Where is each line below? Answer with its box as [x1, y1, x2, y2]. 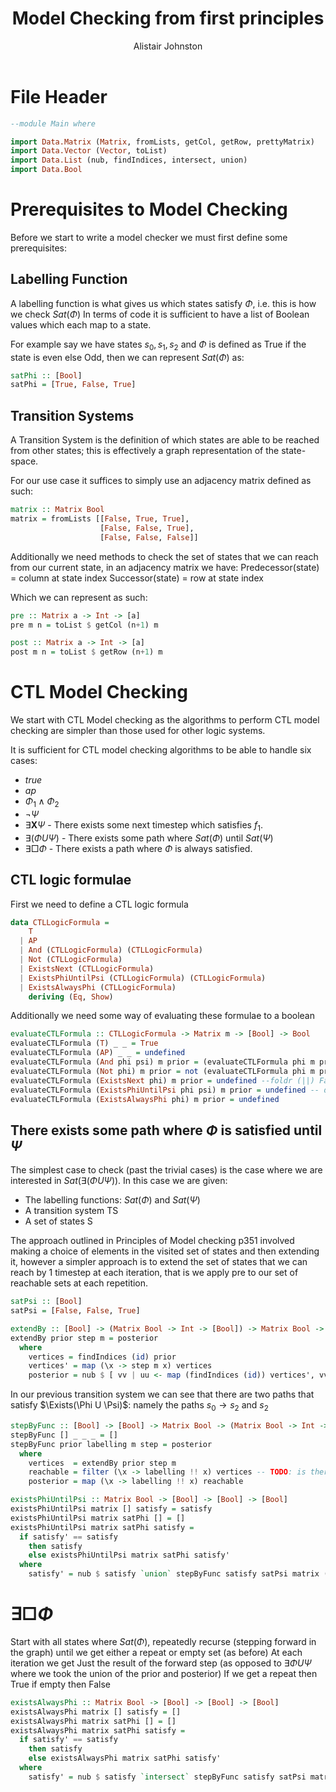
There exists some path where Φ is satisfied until [10, 1122, 323, 1139]
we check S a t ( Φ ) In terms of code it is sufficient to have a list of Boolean [10, 308, 310, 320]
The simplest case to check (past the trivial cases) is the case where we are [10, 1164, 323, 1176]
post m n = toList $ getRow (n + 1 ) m [10, 647, 163, 657]
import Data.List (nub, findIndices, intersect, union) [10, 155, 248, 166]
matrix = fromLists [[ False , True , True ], [10, 514, 190, 524]
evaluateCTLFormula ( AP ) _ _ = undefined [10, 1048, 186, 1058]
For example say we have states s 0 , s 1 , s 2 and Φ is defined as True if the [10, 338, 307, 352]
